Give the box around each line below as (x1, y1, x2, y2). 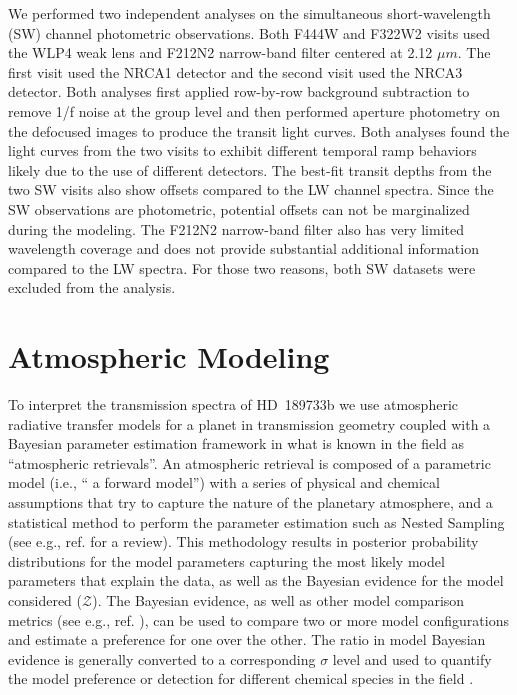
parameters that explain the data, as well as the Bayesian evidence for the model (8, 570, 504, 591)
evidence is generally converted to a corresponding (8, 648, 316, 669)
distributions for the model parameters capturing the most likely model (8, 550, 445, 571)
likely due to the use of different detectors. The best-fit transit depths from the (8, 159, 492, 180)
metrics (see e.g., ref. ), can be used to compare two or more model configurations (8, 609, 509, 630)
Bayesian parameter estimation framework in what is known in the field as (8, 433, 465, 454)
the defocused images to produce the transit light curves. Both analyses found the (8, 120, 510, 141)
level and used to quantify (332, 648, 492, 669)
